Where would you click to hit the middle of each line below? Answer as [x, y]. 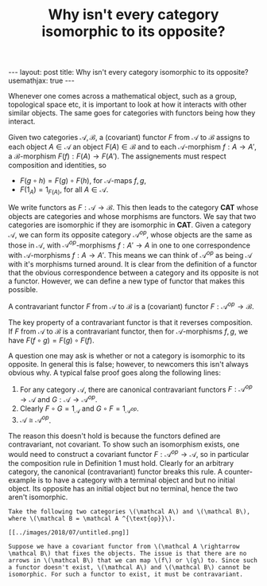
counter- [238, 472]
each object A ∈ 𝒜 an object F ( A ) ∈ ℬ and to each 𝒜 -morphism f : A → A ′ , [132, 147]
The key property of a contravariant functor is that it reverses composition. [130, 322]
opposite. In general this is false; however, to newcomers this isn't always [128, 364]
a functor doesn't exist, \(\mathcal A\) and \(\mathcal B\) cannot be [129, 568]
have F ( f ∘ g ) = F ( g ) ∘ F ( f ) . [51, 340]
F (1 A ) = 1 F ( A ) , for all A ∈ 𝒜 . [64, 190]
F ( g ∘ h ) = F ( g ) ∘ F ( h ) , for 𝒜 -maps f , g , [83, 181]
